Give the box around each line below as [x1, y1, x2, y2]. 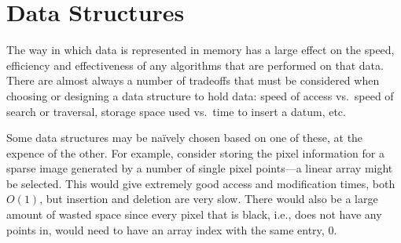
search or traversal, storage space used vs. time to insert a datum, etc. [6, 103, 346, 119]
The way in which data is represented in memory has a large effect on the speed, [6, 42, 395, 58]
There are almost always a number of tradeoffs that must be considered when [6, 72, 380, 89]
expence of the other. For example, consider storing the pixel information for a [6, 144, 384, 161]
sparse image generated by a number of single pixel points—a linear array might [6, 160, 393, 176]
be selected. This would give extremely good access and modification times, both [6, 175, 395, 191]
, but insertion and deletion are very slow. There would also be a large [39, 190, 378, 207]
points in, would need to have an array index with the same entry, [6, 221, 325, 238]
